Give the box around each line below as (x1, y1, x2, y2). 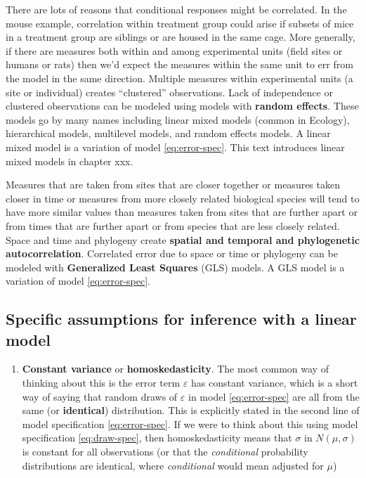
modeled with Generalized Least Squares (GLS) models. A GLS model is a (6, 259, 345, 274)
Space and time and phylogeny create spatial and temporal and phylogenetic (6, 232, 360, 247)
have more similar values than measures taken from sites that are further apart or (6, 205, 358, 219)
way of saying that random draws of (22, 389, 178, 403)
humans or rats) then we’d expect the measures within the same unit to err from (6, 57, 353, 72)
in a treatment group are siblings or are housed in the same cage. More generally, (6, 30, 355, 44)
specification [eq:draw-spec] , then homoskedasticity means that (22, 430, 292, 445)
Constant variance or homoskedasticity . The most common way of (22, 361, 329, 376)
